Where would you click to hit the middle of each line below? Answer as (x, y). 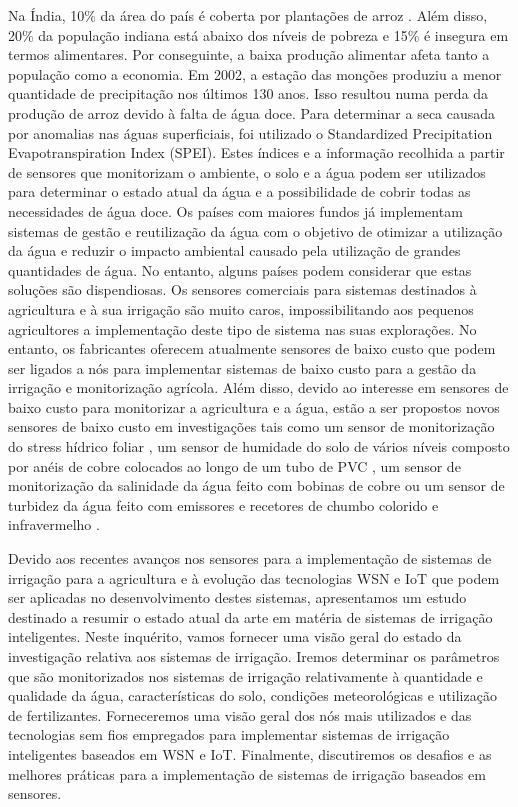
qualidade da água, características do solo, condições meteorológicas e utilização (252, 695)
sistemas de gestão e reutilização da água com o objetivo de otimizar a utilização (255, 230)
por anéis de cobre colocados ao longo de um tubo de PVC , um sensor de (234, 465)
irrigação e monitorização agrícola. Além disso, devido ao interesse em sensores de (258, 387)
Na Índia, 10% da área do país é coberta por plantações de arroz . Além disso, (248, 15)
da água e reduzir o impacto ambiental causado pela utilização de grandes (234, 250)
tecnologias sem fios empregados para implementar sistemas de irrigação (229, 734)
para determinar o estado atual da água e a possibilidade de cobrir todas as (239, 191)
